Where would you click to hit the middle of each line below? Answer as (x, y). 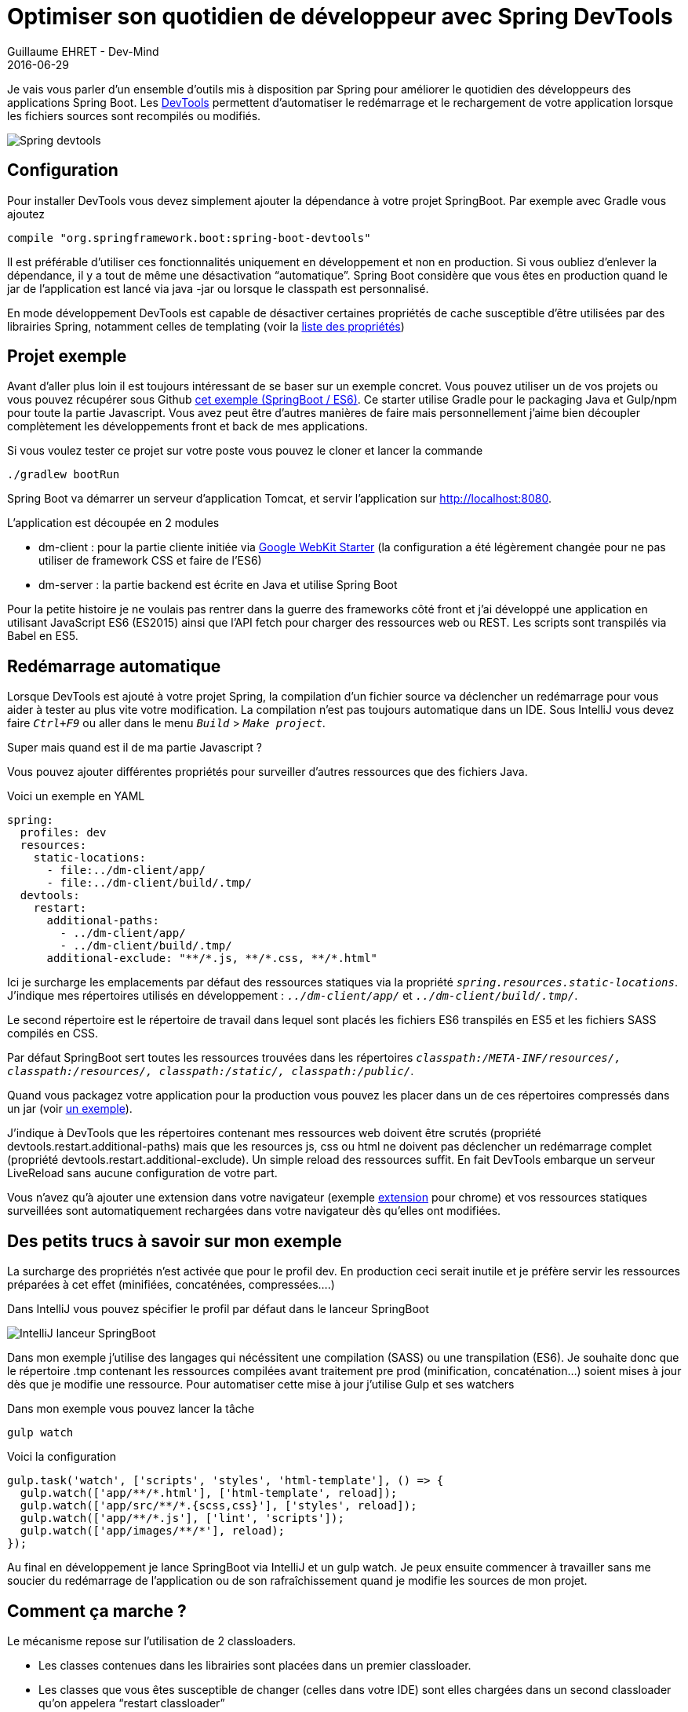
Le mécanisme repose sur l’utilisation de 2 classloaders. (152, 1641)
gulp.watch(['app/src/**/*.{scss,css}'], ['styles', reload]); (218, 1506)
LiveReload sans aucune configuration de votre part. (142, 1173)
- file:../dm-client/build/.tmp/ (149, 883)
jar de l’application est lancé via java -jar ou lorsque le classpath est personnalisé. (218, 288)
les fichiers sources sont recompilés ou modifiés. (134, 115)
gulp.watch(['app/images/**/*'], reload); (153, 1531)
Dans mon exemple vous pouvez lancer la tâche (131, 1409)
